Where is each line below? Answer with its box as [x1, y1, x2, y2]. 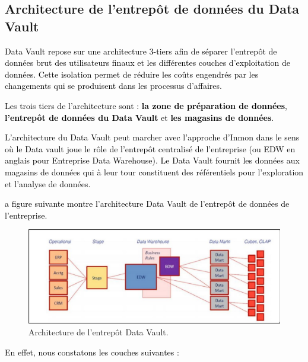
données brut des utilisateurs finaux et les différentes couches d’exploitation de [5, 56, 290, 69]
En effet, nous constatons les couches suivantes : [5, 345, 179, 358]
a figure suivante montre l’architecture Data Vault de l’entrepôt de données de [5, 197, 290, 210]
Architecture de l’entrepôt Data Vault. [28, 325, 169, 338]
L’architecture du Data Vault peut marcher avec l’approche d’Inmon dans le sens [5, 131, 300, 143]
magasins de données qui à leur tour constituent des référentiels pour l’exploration [5, 165, 304, 178]
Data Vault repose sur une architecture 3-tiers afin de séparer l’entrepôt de [5, 44, 277, 57]
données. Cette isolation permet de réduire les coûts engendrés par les [5, 68, 259, 80]
